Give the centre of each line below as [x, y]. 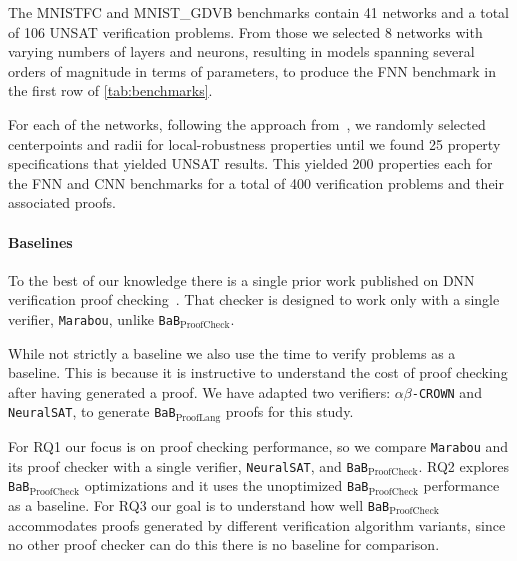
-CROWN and [446, 391]
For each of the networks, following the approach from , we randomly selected [247, 123]
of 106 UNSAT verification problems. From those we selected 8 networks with [245, 31]
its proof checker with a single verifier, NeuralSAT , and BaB [188, 465]
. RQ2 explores [464, 465]
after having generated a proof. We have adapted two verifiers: [199, 391]
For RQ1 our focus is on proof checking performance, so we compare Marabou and [258, 445]
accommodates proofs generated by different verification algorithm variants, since [257, 524]
